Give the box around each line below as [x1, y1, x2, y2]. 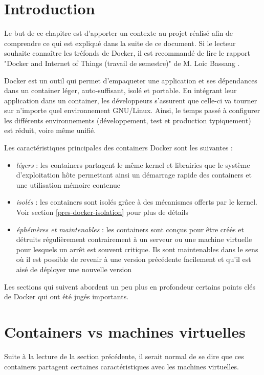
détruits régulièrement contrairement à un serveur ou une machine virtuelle [16, 234, 252, 245]
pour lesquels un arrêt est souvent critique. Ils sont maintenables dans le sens [16, 244, 258, 254]
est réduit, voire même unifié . [4, 125, 96, 136]
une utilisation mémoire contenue [16, 179, 120, 190]
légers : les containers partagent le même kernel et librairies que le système [16, 159, 250, 170]
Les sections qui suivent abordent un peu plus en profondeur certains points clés [4, 281, 255, 292]
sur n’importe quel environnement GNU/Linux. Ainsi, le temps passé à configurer [4, 105, 260, 116]
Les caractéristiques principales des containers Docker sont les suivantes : [4, 142, 233, 153]
